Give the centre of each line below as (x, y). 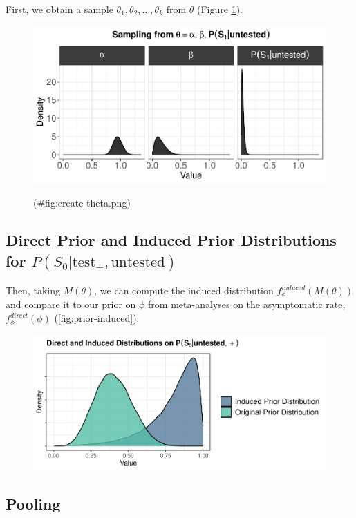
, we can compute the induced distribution (184, 290)
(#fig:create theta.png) (82, 203)
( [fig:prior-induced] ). (97, 318)
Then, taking (33, 290)
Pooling (33, 504)
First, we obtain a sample (59, 9)
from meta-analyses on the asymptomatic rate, (247, 304)
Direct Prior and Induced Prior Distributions (171, 240)
